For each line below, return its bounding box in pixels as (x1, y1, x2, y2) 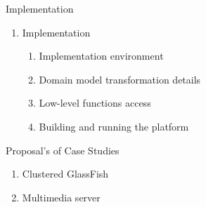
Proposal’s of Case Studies (6, 142, 120, 157)
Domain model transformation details (39, 72, 201, 86)
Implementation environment (39, 48, 164, 63)
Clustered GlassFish (22, 166, 109, 181)
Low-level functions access (39, 95, 151, 110)
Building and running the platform (39, 119, 189, 133)
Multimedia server (22, 189, 101, 204)
